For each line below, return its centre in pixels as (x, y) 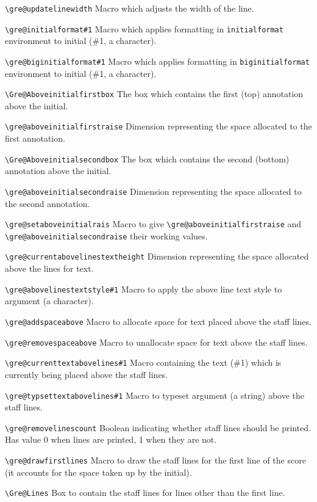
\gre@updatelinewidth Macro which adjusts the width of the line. (130, 8)
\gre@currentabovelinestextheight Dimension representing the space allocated (157, 256)
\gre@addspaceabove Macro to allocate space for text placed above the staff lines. (158, 321)
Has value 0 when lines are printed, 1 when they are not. (111, 439)
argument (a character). (49, 301)
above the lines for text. (49, 268)
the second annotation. (48, 203)
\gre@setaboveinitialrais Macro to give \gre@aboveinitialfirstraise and (153, 224)
